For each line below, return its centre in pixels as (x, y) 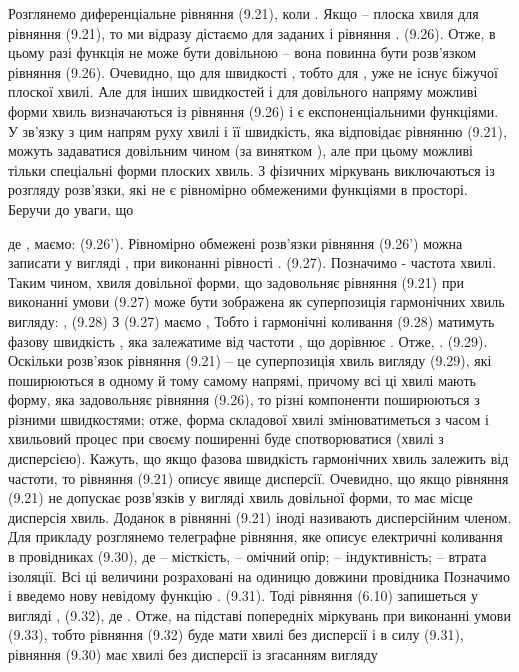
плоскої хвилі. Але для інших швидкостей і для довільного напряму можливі (243, 91)
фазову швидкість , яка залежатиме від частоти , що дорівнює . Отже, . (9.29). (248, 340)
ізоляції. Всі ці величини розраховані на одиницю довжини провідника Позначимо (259, 575)
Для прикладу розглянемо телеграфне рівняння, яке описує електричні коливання (255, 536)
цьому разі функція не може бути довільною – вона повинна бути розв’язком (242, 52)
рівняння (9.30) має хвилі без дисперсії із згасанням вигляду (193, 654)
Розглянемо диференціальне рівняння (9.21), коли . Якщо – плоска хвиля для (243, 13)
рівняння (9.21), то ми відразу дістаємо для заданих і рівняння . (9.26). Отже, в (252, 32)
